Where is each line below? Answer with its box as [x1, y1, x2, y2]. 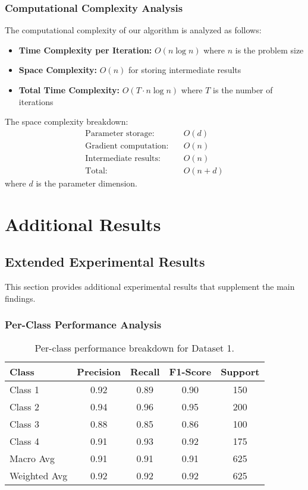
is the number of [213, 84, 273, 96]
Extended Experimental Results [5, 252, 205, 271]
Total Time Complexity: [18, 84, 120, 96]
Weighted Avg [10, 469, 68, 483]
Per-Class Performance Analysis [5, 317, 162, 332]
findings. [5, 292, 36, 304]
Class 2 [10, 400, 39, 414]
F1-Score [169, 365, 212, 379]
